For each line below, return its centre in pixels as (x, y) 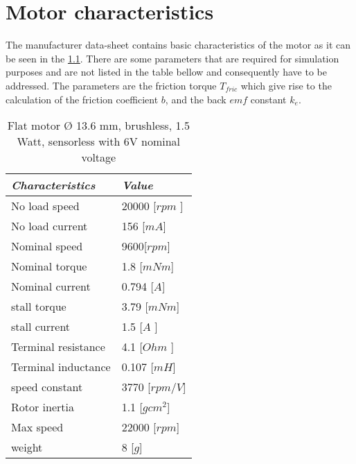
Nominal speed (47, 246)
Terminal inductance (61, 367)
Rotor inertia (43, 407)
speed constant (47, 387)
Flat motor (34, 126)
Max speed (37, 427)
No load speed (45, 206)
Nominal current (51, 286)
